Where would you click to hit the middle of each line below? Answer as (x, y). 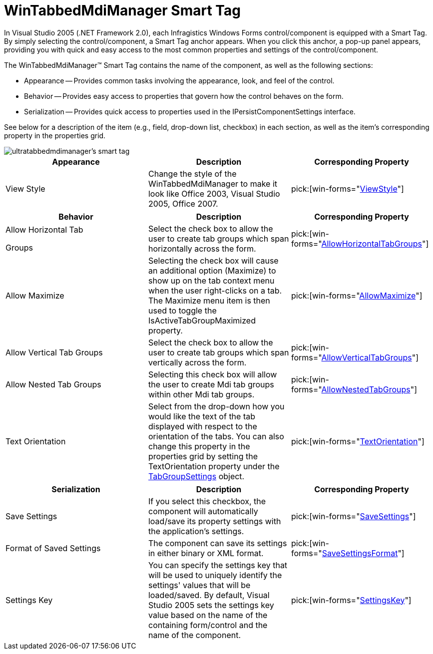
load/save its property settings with (215, 521)
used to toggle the (182, 310)
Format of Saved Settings (53, 548)
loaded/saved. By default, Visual (209, 595)
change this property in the (199, 446)
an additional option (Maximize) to (212, 270)
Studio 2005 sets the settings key (211, 605)
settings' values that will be (199, 585)
